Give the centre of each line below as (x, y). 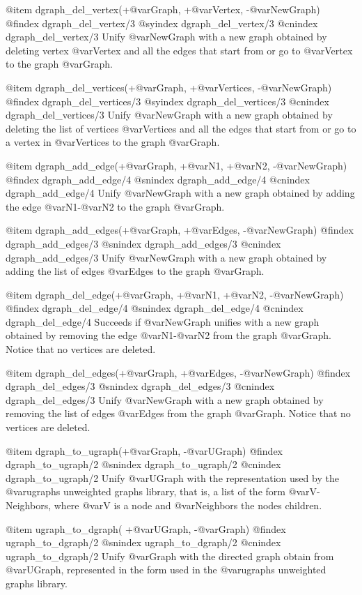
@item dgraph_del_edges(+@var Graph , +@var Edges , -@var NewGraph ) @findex (178, 372)
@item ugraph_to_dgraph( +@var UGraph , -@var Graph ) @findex (146, 528)
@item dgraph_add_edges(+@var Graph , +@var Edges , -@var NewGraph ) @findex (180, 230)
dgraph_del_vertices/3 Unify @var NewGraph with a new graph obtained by (169, 115)
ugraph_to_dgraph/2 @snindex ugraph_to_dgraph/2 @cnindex (143, 542)
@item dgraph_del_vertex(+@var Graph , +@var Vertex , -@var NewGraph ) (163, 9)
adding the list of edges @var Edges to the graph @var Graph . (135, 271)
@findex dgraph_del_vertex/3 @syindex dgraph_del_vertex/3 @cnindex (162, 23)
